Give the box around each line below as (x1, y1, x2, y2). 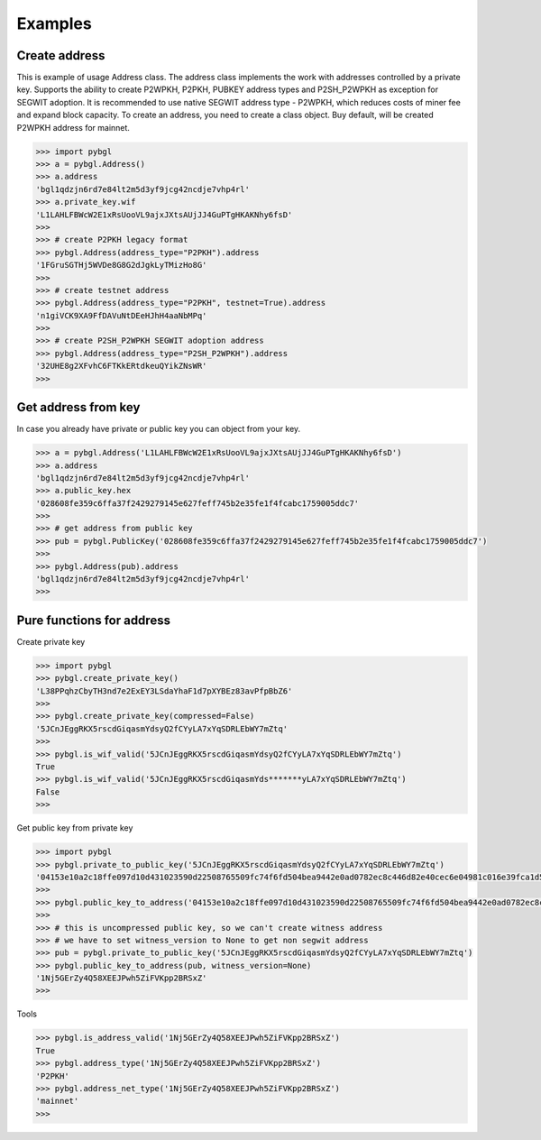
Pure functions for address (16, 612, 171, 628)
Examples (16, 14, 92, 33)
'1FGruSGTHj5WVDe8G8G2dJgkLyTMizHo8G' (35, 260, 207, 271)
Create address (16, 48, 105, 63)
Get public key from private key (16, 823, 133, 833)
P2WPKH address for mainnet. (16, 122, 131, 133)
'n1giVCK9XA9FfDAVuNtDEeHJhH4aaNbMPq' (35, 310, 207, 320)
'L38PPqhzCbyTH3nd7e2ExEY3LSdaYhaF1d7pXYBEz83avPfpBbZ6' (35, 685, 293, 696)
